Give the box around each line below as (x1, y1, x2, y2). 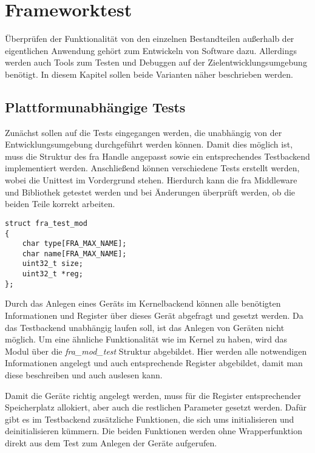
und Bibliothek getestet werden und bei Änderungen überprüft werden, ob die (5, 185, 296, 198)
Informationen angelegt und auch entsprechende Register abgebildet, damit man (5, 356, 303, 369)
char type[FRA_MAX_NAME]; (22, 239, 127, 248)
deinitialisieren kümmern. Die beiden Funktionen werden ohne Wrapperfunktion (5, 424, 302, 437)
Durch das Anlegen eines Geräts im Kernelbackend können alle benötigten (5, 297, 281, 310)
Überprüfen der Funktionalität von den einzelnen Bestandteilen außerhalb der (5, 32, 294, 45)
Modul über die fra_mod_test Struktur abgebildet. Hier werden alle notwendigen (5, 344, 307, 357)
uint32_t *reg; (22, 270, 83, 279)
